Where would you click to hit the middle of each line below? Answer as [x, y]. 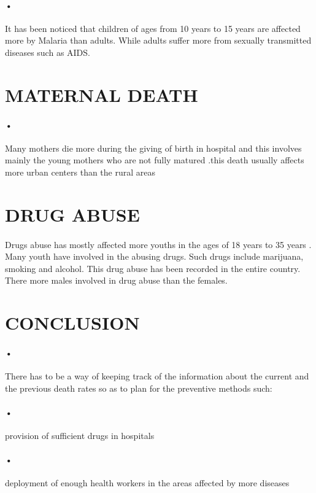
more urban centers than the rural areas [80, 172]
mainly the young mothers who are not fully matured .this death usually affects [155, 160]
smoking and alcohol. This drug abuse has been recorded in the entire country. [153, 268]
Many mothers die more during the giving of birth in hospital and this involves [153, 148]
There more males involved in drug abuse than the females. [116, 280]
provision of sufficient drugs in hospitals [80, 436]
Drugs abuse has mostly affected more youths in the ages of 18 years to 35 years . [158, 244]
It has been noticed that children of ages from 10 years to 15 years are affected [153, 28]
